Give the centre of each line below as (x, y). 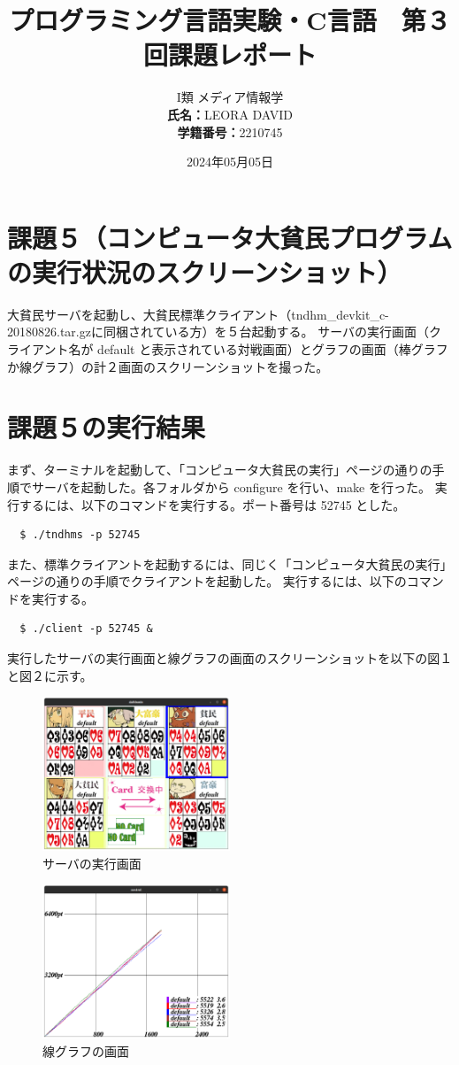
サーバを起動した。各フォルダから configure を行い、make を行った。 (231, 486)
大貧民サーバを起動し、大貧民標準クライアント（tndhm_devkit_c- (198, 314)
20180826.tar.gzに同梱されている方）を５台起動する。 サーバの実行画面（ (218, 332)
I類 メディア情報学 (230, 97)
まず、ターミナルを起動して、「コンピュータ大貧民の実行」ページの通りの (220, 470)
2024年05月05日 (230, 162)
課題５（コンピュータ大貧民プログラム (230, 237)
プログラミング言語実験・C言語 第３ (230, 20)
